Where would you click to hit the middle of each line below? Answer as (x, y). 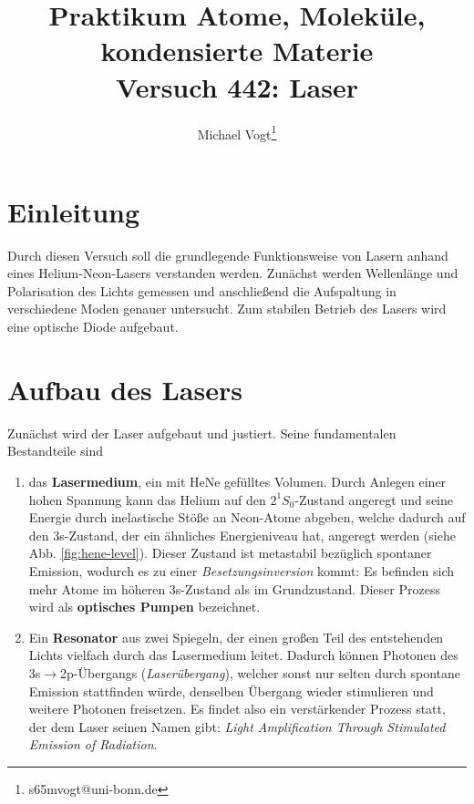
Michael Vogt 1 (237, 132)
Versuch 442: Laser (237, 86)
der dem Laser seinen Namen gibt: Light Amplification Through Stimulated (237, 726)
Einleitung (74, 211)
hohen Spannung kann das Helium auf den (147, 499)
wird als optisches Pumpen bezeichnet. (144, 607)
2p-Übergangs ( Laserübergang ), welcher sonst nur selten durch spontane (261, 672)
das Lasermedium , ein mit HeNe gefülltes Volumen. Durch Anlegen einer (237, 481)
